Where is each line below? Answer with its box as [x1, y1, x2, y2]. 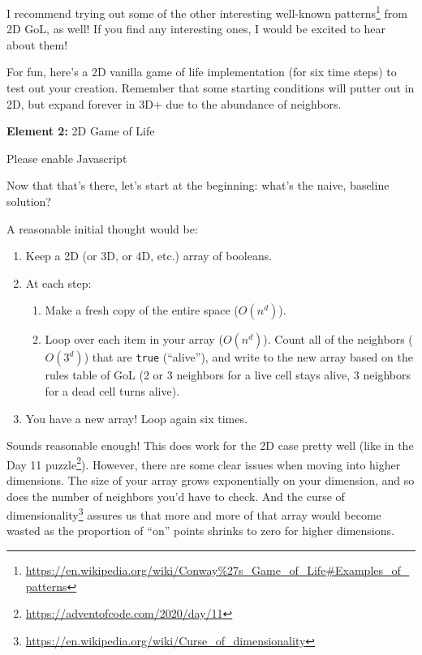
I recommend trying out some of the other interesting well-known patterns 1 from [6, 2, 407, 21]
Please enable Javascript [6, 149, 127, 166]
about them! [6, 36, 68, 53]
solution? [6, 193, 51, 209]
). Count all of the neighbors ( [263, 331, 413, 348]
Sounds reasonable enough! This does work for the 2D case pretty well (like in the [6, 437, 414, 454]
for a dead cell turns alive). [45, 382, 180, 399]
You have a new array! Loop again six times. [25, 409, 248, 426]
